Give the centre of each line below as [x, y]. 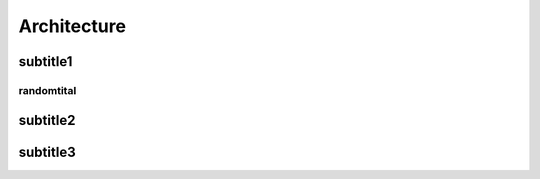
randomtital [47, 90]
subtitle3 [47, 151]
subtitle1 [45, 61]
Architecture [72, 26]
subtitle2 [47, 120]
